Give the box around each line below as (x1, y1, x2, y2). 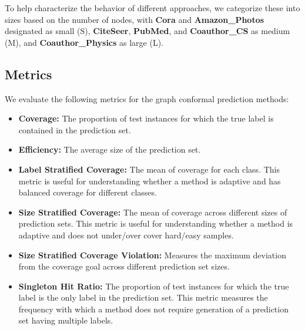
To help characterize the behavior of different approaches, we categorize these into (5, 2, 300, 14)
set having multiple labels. (18, 314, 113, 326)
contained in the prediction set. (18, 123, 131, 136)
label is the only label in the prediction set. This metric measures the (18, 291, 268, 304)
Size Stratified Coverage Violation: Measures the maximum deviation (18, 248, 286, 261)
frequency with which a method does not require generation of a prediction (18, 302, 289, 315)
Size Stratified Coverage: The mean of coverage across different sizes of (18, 206, 287, 218)
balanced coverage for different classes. (18, 186, 157, 198)
